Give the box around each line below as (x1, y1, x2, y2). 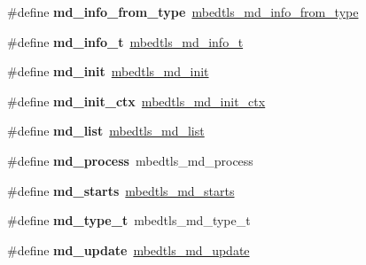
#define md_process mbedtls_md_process (7, 151, 253, 169)
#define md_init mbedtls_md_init (7, 62, 209, 81)
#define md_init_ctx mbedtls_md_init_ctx (7, 91, 266, 110)
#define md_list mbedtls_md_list (7, 121, 205, 140)
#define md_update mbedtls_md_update (7, 240, 250, 259)
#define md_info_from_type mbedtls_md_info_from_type (7, 3, 359, 20)
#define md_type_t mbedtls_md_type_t (7, 211, 251, 230)
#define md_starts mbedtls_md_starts (7, 181, 235, 199)
